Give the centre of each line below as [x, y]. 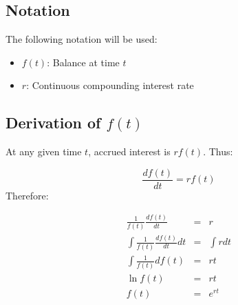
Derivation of [53, 122]
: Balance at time [83, 62]
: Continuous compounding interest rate [110, 85]
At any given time [44, 151]
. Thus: [218, 151]
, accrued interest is [129, 151]
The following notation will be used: [82, 39]
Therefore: [27, 195]
